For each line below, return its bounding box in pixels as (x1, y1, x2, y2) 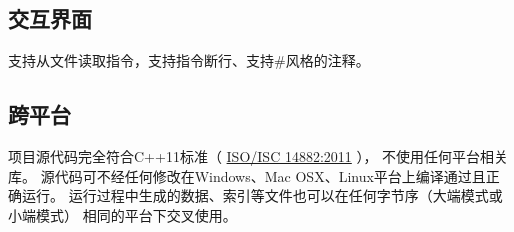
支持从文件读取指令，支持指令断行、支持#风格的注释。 (8, 50, 370, 71)
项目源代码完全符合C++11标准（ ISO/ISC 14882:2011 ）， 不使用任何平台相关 (8, 146, 509, 166)
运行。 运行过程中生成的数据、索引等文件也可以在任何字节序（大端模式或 (21, 185, 503, 206)
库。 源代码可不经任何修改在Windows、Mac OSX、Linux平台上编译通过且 (8, 165, 486, 186)
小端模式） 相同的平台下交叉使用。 (8, 204, 237, 225)
